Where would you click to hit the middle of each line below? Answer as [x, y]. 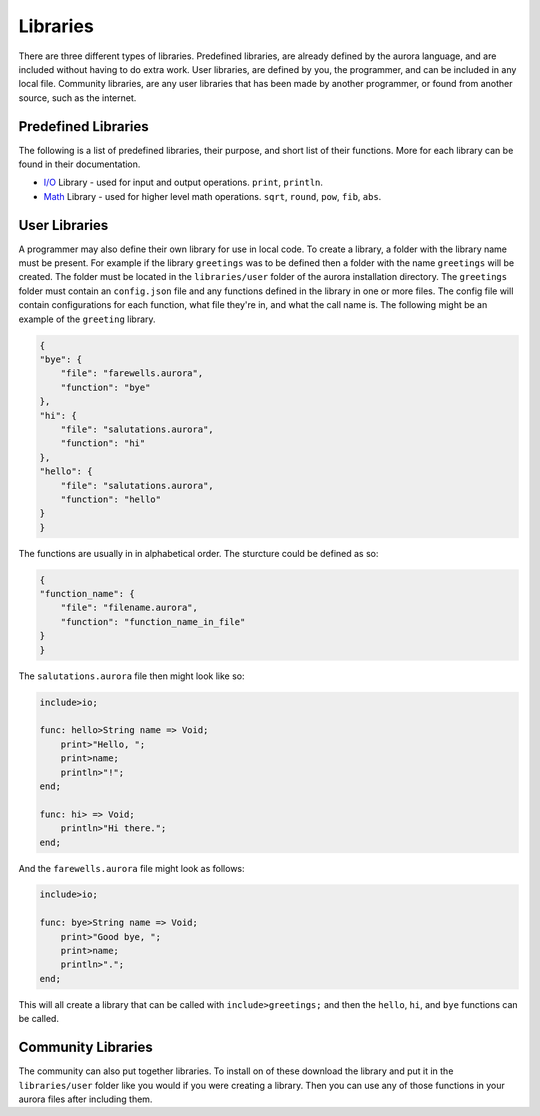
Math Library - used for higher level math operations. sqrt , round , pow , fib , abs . [212, 196]
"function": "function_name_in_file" [153, 621]
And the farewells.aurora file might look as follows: [131, 868]
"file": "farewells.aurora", [132, 373]
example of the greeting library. [87, 319]
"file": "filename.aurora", [129, 608]
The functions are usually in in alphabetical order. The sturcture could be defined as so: [198, 553]
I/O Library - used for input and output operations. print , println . [183, 182]
